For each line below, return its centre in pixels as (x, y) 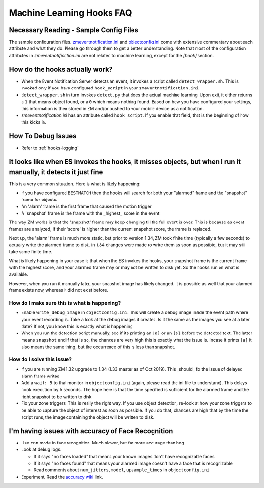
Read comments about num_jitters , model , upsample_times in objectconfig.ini (121, 470)
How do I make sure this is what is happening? (65, 303)
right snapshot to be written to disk (56, 397)
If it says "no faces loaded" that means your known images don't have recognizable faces (124, 456)
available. (19, 274)
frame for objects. (39, 200)
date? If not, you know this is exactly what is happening (77, 326)
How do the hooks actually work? (61, 69)
